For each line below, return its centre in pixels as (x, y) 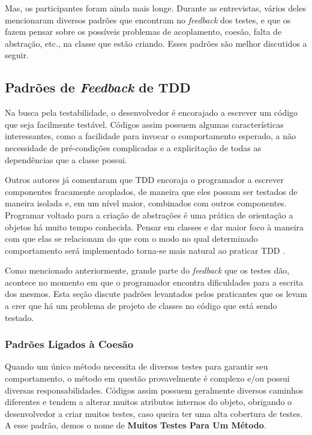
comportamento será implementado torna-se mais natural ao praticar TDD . (145, 250)
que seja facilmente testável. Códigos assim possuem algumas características (144, 124)
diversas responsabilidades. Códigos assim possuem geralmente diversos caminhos (154, 390)
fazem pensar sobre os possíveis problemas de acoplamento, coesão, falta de (143, 31)
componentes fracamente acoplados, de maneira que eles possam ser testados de (151, 191)
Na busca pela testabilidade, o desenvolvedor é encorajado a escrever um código (151, 112)
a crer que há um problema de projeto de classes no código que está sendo (141, 306)
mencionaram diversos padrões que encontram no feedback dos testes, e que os (148, 19)
